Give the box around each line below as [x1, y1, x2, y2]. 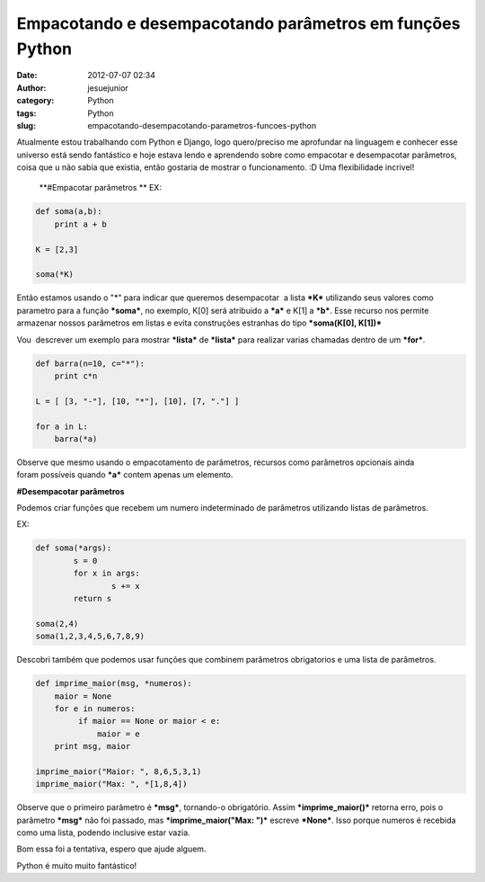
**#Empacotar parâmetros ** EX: [39, 183, 162, 193]
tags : [16, 108, 37, 119]
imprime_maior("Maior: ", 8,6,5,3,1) [35, 766, 202, 777]
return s [73, 593, 112, 603]
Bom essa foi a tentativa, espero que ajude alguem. [16, 843, 207, 854]
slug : [16, 120, 36, 130]
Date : [16, 70, 38, 81]
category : [16, 95, 55, 106]
